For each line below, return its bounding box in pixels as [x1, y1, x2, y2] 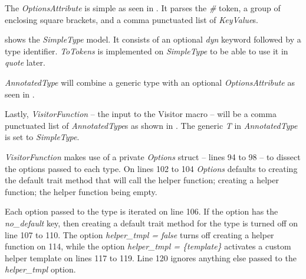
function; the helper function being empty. [5, 185, 157, 197]
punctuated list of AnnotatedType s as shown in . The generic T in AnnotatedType [5, 119, 298, 131]
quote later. [5, 56, 45, 69]
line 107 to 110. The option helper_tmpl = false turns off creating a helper [5, 228, 274, 241]
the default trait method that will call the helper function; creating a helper [5, 174, 279, 186]
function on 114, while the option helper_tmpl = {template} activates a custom [5, 240, 291, 252]
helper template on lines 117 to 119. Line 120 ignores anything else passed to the [5, 251, 297, 264]
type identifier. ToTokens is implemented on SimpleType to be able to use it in [5, 44, 288, 57]
